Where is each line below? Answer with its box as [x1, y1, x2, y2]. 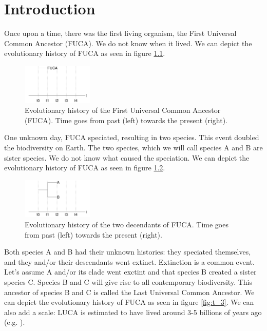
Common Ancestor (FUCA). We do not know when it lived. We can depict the [4, 37, 252, 48]
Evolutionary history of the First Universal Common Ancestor [25, 105, 221, 115]
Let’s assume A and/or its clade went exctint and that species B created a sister [4, 266, 257, 277]
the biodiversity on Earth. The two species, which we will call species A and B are [4, 142, 263, 152]
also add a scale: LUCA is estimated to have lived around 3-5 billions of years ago [4, 306, 262, 317]
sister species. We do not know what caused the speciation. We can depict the [4, 152, 250, 163]
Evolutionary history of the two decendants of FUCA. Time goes [25, 219, 228, 229]
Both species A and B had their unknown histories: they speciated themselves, [4, 246, 251, 257]
